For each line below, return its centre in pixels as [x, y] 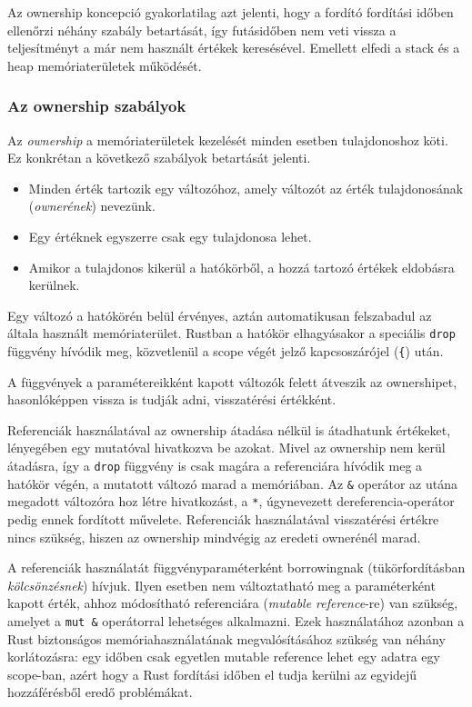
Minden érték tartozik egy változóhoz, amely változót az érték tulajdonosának [246, 188]
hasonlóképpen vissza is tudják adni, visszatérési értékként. [172, 399]
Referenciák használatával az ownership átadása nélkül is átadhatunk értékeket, [229, 429]
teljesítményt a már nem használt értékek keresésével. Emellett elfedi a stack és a [234, 48]
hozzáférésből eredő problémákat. [100, 692]
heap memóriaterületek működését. [105, 65]
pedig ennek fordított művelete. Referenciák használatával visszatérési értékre [223, 519]
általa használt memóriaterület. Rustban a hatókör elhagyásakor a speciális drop [231, 333]
